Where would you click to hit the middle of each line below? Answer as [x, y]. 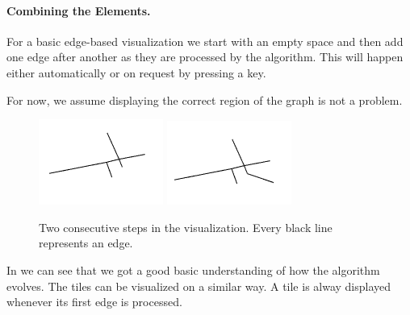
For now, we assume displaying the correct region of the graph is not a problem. [205, 99]
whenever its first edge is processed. [94, 302]
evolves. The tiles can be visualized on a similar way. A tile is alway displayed [199, 286]
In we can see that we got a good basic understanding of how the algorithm [193, 269]
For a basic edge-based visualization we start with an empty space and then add [205, 41]
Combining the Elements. [79, 10]
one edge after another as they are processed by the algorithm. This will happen [205, 57]
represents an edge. [86, 243]
